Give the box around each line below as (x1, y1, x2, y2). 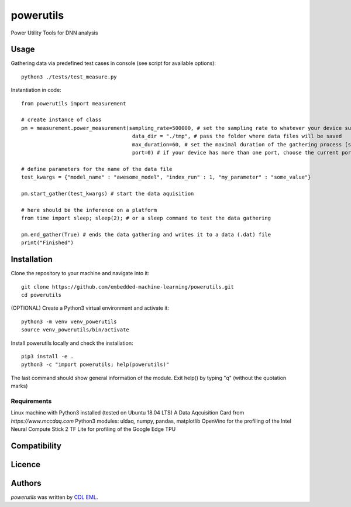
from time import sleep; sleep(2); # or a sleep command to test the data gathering (21, 215, 271, 222)
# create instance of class (21, 117, 102, 123)
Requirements (11, 397, 52, 405)
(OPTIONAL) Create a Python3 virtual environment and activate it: (11, 304, 170, 311)
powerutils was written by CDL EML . (11, 494, 98, 501)
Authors (11, 478, 42, 488)
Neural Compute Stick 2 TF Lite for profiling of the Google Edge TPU (11, 426, 176, 433)
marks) (11, 382, 28, 389)
